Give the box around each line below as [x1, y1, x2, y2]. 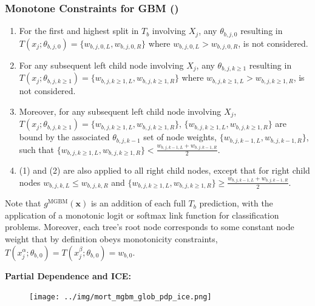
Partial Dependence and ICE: [5, 269, 131, 282]
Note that [5, 197, 41, 209]
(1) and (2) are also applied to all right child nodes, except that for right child [19, 164, 310, 177]
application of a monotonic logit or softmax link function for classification [5, 208, 279, 221]
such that [19, 143, 55, 155]
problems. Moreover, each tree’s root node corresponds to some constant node [5, 220, 294, 233]
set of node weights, [143, 131, 217, 143]
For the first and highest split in [19, 24, 139, 37]
